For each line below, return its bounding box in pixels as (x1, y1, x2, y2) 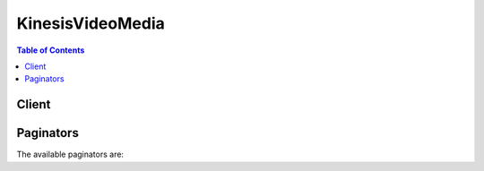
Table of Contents (16, 45, 85, 56)
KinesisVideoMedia (16, 13, 165, 33)
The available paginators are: (16, 149, 125, 160)
